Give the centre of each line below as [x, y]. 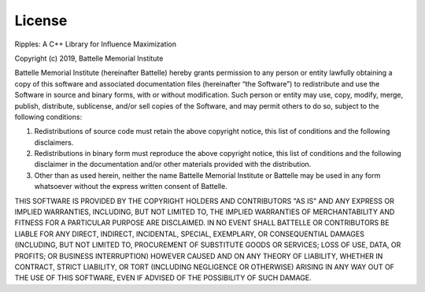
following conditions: [48, 116]
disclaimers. [54, 142]
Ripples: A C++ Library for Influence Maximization [96, 44]
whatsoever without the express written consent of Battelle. [131, 187]
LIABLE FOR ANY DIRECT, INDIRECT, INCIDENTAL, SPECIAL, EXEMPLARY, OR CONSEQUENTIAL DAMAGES [190, 234]
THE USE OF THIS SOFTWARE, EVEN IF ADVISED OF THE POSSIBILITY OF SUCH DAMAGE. [163, 278]
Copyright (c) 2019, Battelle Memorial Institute [89, 58]
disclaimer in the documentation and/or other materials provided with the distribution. [173, 164]
